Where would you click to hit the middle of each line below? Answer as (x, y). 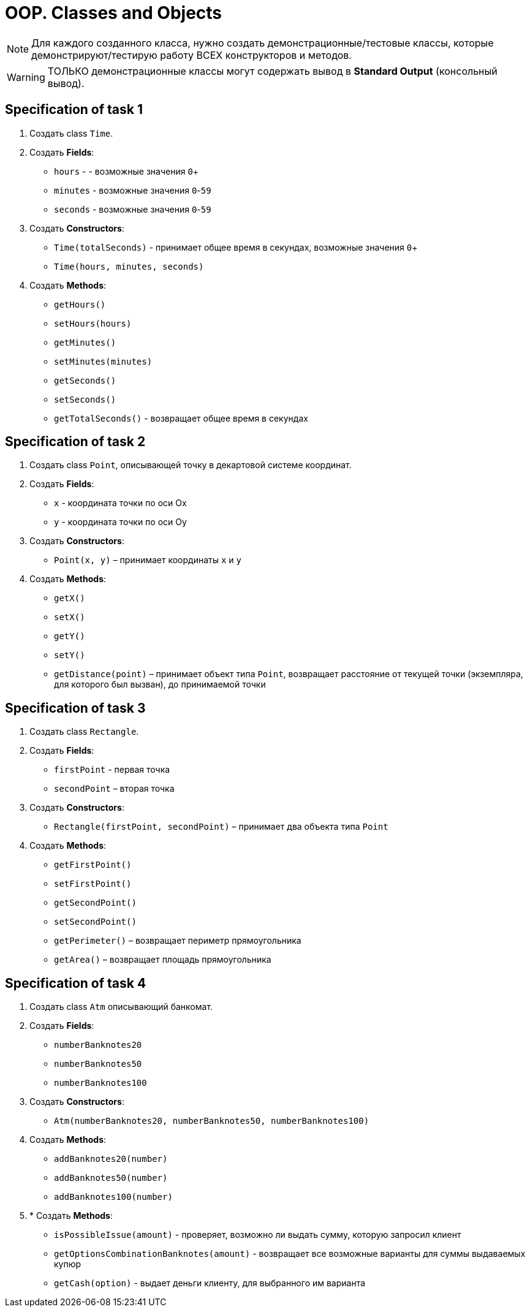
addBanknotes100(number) (113, 1197)
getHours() (80, 304)
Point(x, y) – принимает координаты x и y (148, 560)
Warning (26, 77)
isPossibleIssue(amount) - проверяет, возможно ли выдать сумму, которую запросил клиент (258, 1235)
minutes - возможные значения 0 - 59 (133, 190)
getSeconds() (85, 380)
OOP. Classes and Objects (114, 13)
